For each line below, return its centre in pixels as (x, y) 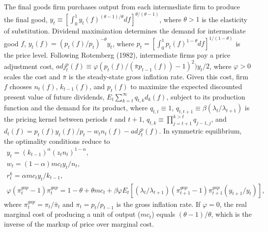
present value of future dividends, (54, 96)
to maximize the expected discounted (186, 86)
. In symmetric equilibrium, (200, 131)
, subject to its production (206, 96)
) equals (164, 214)
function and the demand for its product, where (76, 108)
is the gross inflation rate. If (158, 204)
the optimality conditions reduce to (57, 141)
